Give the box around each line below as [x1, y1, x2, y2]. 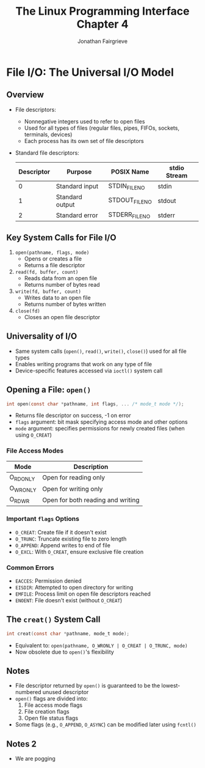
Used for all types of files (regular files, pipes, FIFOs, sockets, [24, 124, 180, 131]
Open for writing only [42, 484, 103, 493]
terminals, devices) [24, 130, 73, 138]
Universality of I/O [6, 331, 77, 342]
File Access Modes [6, 446, 64, 455]
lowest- [161, 682, 181, 689]
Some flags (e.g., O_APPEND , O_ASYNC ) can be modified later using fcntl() [15, 721, 196, 728]
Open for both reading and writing [42, 495, 140, 504]
